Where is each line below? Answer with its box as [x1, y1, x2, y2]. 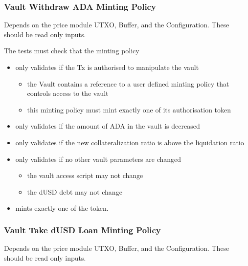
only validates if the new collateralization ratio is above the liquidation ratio [15, 137, 244, 147]
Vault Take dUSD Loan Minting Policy [4, 223, 161, 236]
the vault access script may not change [27, 170, 143, 180]
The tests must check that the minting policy [4, 45, 139, 56]
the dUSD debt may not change [27, 186, 122, 197]
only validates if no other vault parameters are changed [15, 154, 181, 164]
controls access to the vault [27, 88, 109, 98]
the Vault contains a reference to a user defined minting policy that [27, 78, 229, 89]
